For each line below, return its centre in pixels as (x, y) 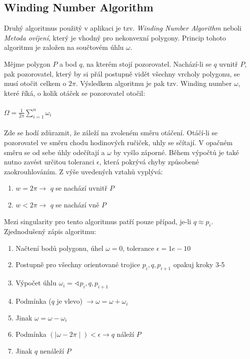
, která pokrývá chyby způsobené (149, 162)
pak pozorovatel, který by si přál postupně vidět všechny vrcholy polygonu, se (122, 73)
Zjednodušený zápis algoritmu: (50, 231)
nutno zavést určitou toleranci (49, 162)
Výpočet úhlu (36, 283)
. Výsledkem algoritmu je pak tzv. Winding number (154, 83)
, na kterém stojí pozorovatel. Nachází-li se (147, 63)
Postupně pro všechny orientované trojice (78, 264)
